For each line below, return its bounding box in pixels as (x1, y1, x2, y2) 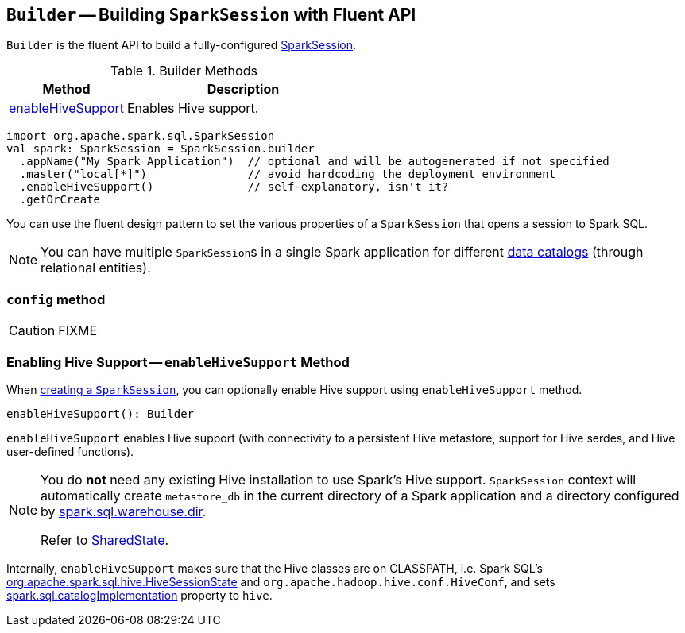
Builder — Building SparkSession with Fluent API (6, 5, 416, 25)
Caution (9, 322, 56, 339)
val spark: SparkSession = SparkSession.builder (6, 142, 315, 156)
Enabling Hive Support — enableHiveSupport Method (6, 353, 350, 370)
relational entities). (41, 260, 151, 276)
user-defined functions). (6, 444, 134, 458)
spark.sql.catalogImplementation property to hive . (6, 588, 273, 602)
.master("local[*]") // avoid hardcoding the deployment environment (19, 168, 556, 181)
